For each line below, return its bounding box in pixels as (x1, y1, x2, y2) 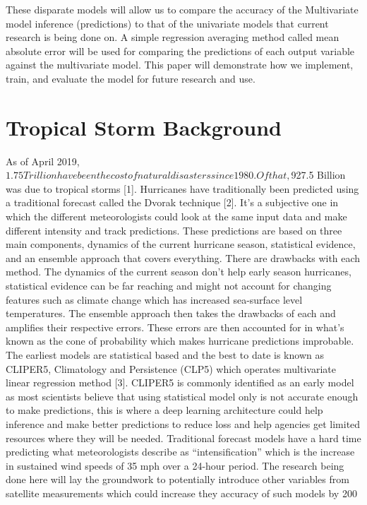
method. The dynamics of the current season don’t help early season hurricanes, (6, 264, 351, 279)
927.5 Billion (291, 167, 346, 182)
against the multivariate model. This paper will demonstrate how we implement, (6, 57, 354, 72)
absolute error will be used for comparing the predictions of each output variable (6, 43, 355, 58)
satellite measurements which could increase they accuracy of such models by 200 (6, 485, 357, 500)
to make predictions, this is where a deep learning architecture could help (6, 403, 323, 417)
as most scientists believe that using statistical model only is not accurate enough (6, 388, 359, 403)
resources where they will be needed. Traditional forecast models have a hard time (6, 430, 361, 445)
